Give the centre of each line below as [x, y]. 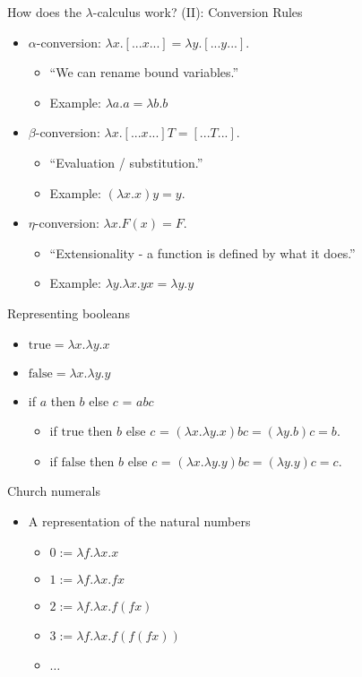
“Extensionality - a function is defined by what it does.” [203, 252]
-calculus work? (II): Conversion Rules [198, 12]
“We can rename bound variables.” [144, 72]
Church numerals [54, 491]
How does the [44, 12]
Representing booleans [69, 312]
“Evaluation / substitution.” [126, 162]
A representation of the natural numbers [139, 521]
